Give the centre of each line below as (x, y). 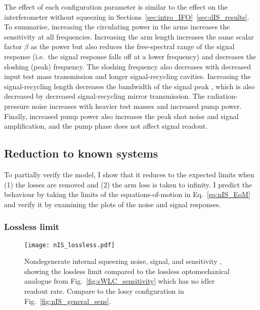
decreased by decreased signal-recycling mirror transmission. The (104, 96)
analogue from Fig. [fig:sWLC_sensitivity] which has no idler (120, 281)
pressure (17, 106)
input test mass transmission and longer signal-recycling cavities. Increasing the (127, 76)
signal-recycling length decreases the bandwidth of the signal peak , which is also (129, 86)
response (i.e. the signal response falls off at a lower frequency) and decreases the (130, 56)
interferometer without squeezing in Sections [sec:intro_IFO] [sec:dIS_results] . (127, 16)
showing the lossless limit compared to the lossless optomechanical (127, 271)
